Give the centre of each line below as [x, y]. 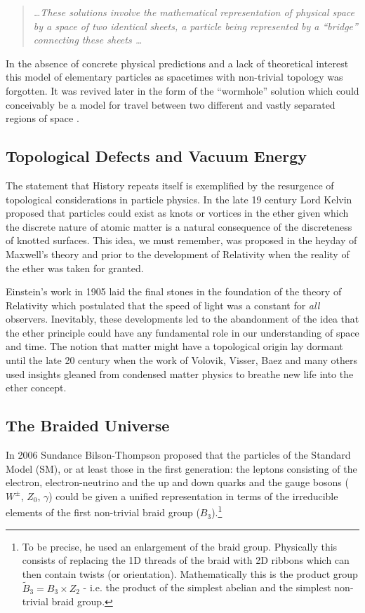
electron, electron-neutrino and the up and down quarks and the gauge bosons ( [177, 482]
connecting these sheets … [88, 40]
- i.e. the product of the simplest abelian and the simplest [207, 587]
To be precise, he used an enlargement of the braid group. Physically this [180, 546]
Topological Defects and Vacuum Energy [156, 156]
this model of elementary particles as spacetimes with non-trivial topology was [174, 77]
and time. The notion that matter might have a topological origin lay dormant [174, 346]
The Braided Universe [88, 425]
